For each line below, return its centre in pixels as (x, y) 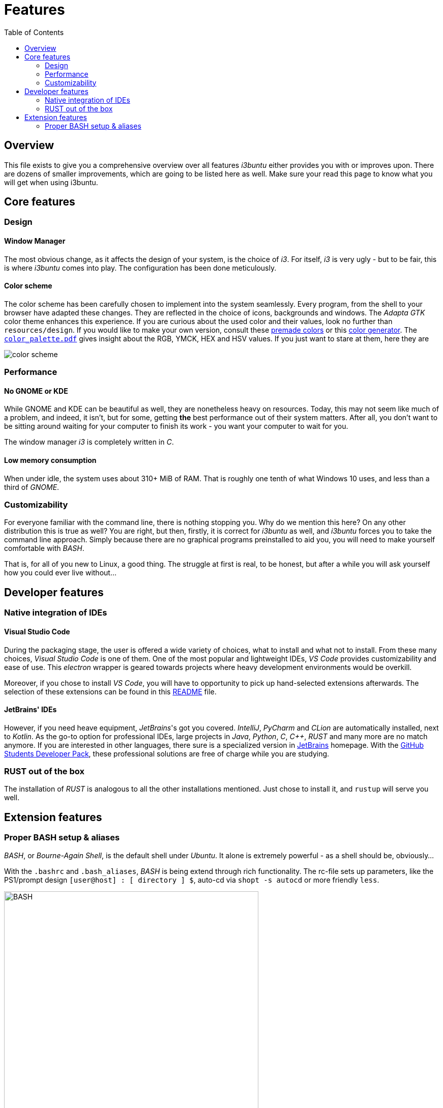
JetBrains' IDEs (31, 710)
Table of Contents (34, 32)
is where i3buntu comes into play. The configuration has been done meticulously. (140, 268)
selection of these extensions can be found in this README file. (110, 691)
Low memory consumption (50, 460)
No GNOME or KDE (36, 391)
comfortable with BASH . (44, 548)
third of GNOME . (32, 487)
